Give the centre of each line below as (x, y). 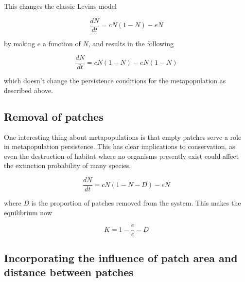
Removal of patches (54, 116)
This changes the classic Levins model (60, 6)
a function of (62, 43)
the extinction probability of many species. (68, 165)
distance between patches (69, 272)
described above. (28, 90)
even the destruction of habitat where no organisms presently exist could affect (122, 156)
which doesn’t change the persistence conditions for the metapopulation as (115, 81)
